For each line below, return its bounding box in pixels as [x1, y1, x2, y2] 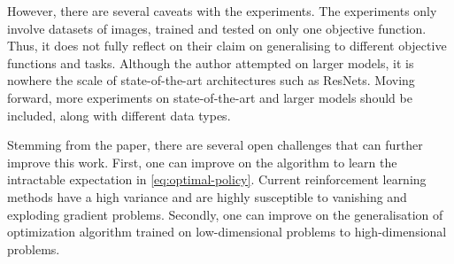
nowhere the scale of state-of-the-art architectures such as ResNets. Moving [7, 71, 415, 89]
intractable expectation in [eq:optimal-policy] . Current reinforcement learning [7, 170, 427, 189]
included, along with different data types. [7, 105, 231, 124]
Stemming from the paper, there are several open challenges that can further [7, 136, 423, 154]
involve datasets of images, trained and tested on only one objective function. [7, 19, 427, 37]
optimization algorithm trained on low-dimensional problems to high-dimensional [7, 222, 447, 241]
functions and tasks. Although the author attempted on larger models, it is [7, 53, 414, 72]
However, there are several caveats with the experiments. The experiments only [7, 2, 437, 19]
